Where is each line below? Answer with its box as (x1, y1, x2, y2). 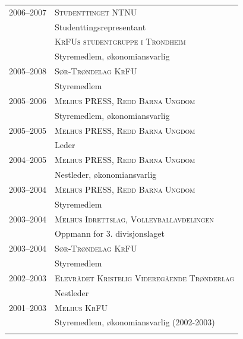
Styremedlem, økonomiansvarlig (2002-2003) (55, 316, 215, 328)
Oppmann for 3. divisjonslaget (55, 227, 165, 240)
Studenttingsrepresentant (55, 20, 146, 33)
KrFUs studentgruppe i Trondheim (55, 35, 186, 48)
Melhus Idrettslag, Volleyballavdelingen (55, 212, 214, 225)
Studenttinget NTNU (55, 5, 137, 18)
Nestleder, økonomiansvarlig (55, 168, 157, 181)
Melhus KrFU (55, 301, 108, 313)
